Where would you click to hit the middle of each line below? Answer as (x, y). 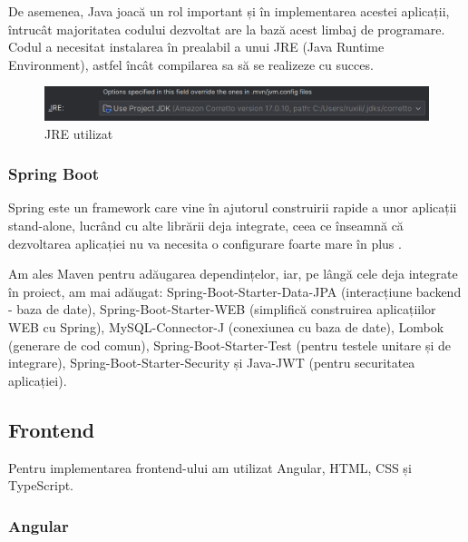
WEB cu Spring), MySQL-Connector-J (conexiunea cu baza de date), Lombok (226, 327)
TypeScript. (41, 485)
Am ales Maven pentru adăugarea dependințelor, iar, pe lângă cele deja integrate (233, 274)
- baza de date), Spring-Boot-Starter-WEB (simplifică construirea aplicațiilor (222, 309)
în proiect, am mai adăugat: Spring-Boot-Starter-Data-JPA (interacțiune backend (235, 291)
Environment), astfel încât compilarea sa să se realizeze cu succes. (191, 64)
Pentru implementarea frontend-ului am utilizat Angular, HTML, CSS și (210, 467)
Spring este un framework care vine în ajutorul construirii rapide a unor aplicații (233, 207)
